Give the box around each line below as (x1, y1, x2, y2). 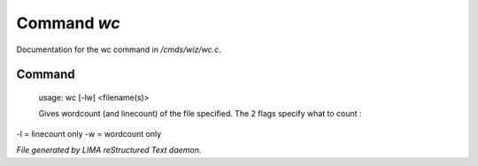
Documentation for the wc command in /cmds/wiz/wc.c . (16, 44, 221, 55)
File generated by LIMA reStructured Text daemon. (16, 145, 202, 155)
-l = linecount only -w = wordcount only (16, 128, 162, 139)
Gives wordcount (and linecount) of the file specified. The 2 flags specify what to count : (38, 109, 362, 119)
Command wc (16, 13, 120, 33)
